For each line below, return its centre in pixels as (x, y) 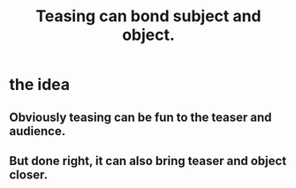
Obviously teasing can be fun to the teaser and (140, 117)
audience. (38, 131)
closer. (29, 174)
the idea (40, 85)
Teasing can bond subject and (148, 16)
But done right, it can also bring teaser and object (148, 161)
